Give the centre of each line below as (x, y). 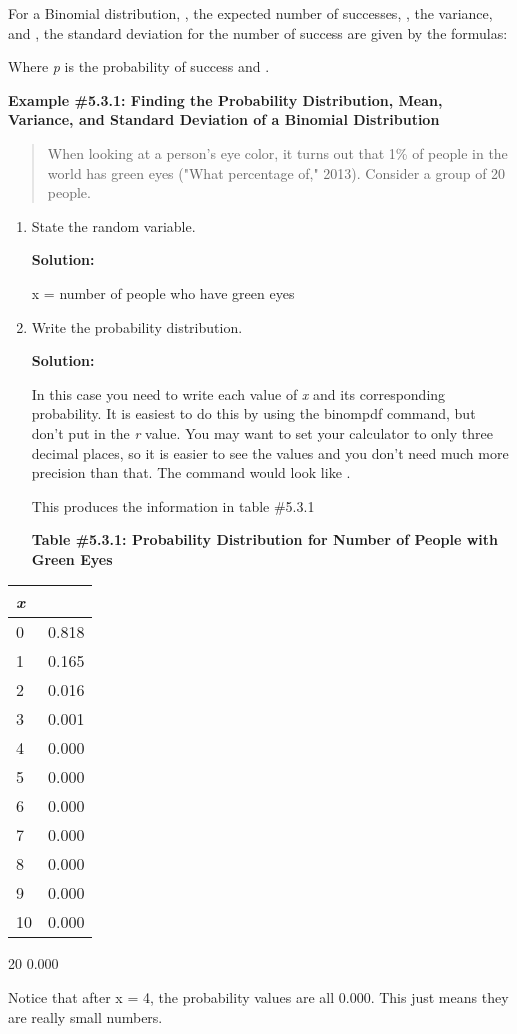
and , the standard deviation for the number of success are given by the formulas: (258, 32)
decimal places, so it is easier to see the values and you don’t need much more (270, 452)
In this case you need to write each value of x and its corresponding (238, 393)
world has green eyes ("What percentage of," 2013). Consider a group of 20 (276, 172)
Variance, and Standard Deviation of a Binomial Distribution (224, 119)
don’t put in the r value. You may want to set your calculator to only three (262, 432)
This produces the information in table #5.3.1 (173, 505)
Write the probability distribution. (137, 326)
